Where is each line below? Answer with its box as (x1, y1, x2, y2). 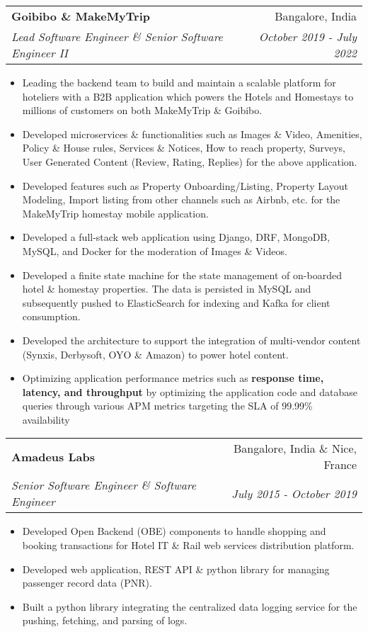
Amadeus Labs (11, 448, 95, 465)
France (323, 456, 357, 473)
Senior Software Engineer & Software (11, 477, 197, 494)
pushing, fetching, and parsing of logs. (22, 613, 188, 628)
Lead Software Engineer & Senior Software (11, 28, 223, 45)
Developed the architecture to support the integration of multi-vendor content (22, 332, 361, 347)
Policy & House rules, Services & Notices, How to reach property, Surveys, (22, 140, 345, 155)
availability (22, 412, 70, 427)
